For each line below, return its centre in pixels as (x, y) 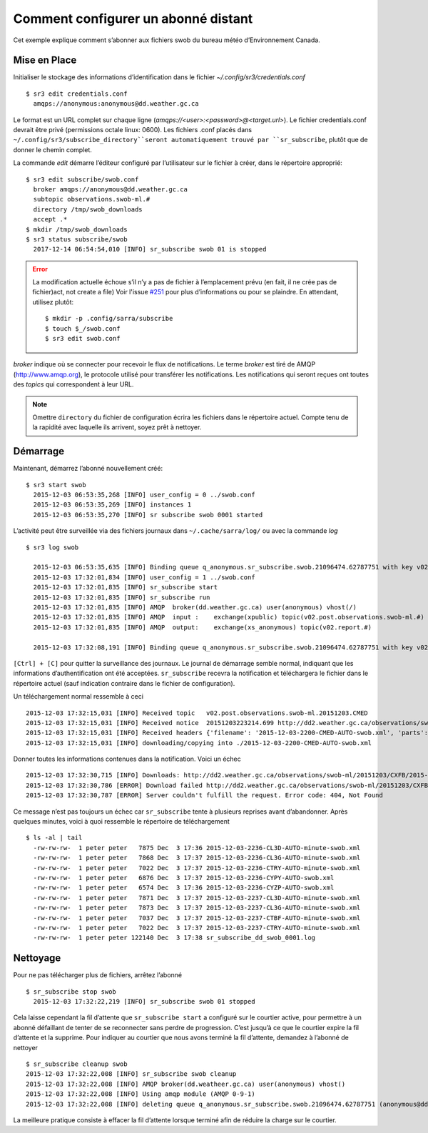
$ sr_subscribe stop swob (71, 992)
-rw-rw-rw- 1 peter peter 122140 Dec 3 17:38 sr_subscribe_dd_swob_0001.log (174, 938)
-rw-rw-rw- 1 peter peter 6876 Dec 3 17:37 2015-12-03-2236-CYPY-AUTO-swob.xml (184, 878)
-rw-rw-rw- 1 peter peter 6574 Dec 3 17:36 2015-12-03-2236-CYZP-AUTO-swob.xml (184, 888)
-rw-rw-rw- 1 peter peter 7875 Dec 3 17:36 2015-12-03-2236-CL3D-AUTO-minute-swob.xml (197, 848)
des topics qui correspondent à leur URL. (73, 384)
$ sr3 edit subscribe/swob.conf (82, 179)
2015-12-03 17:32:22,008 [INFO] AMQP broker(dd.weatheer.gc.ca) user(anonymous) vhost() (186, 1084)
